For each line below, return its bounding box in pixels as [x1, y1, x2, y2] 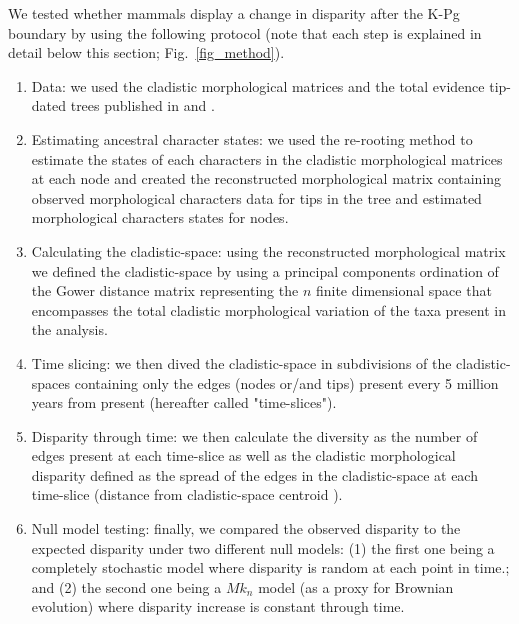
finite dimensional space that [315, 280, 492, 301]
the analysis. [31, 319, 108, 340]
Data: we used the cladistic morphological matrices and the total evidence [31, 75, 485, 96]
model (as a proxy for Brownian [258, 576, 454, 597]
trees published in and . [70, 95, 215, 116]
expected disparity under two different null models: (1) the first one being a [31, 537, 495, 558]
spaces [31, 372, 71, 393]
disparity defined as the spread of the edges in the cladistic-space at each [31, 464, 478, 485]
